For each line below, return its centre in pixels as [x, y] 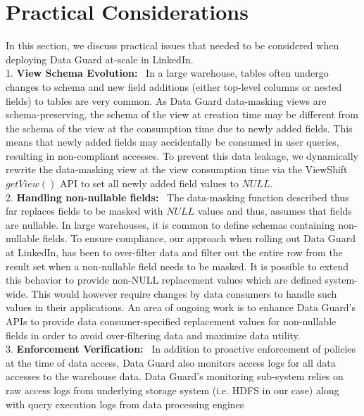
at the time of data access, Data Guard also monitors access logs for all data [171, 362]
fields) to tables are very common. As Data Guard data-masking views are [166, 100]
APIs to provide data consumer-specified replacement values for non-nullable [171, 321]
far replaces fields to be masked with [84, 211]
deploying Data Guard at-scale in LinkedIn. [100, 59]
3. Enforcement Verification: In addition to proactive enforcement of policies [181, 349]
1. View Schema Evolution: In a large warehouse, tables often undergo [167, 73]
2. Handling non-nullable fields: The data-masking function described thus [177, 197]
